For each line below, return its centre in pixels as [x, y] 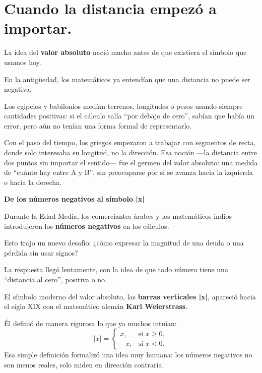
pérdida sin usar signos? [41, 252]
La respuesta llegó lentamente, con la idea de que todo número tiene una [116, 269]
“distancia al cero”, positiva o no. [55, 279]
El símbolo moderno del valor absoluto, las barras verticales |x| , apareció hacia [130, 296]
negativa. [18, 89]
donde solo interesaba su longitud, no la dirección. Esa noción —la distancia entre [130, 152]
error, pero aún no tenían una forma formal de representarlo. [98, 125]
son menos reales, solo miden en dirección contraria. [84, 364]
